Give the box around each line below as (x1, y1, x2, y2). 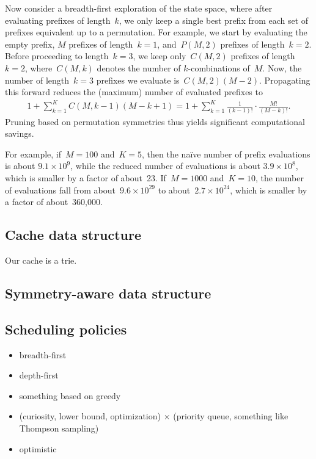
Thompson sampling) (19, 421, 99, 434)
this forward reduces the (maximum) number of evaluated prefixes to (5, 85, 263, 98)
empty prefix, (5, 37, 55, 50)
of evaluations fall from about (5, 183, 116, 196)
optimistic (19, 442, 57, 455)
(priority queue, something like (173, 410, 288, 422)
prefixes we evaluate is (96, 73, 180, 86)
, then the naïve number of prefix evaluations (142, 147, 310, 160)
